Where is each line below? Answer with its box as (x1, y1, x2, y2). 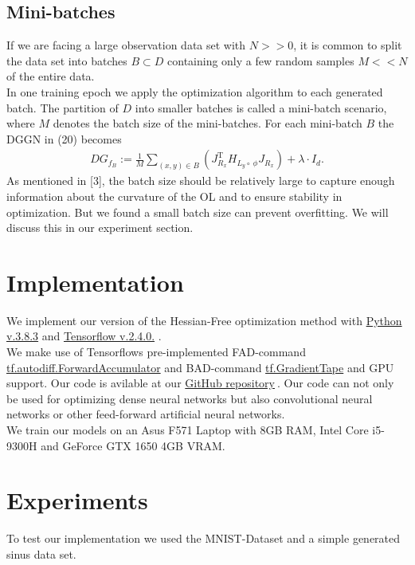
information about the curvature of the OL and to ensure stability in (6, 187, 343, 204)
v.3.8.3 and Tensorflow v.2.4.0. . (6, 328, 162, 344)
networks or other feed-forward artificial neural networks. (6, 406, 285, 422)
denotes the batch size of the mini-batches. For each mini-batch (53, 115, 362, 131)
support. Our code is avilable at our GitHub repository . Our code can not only (6, 375, 394, 391)
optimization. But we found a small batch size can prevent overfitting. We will (6, 203, 389, 220)
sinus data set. (6, 545, 76, 562)
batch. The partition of (6, 99, 119, 116)
